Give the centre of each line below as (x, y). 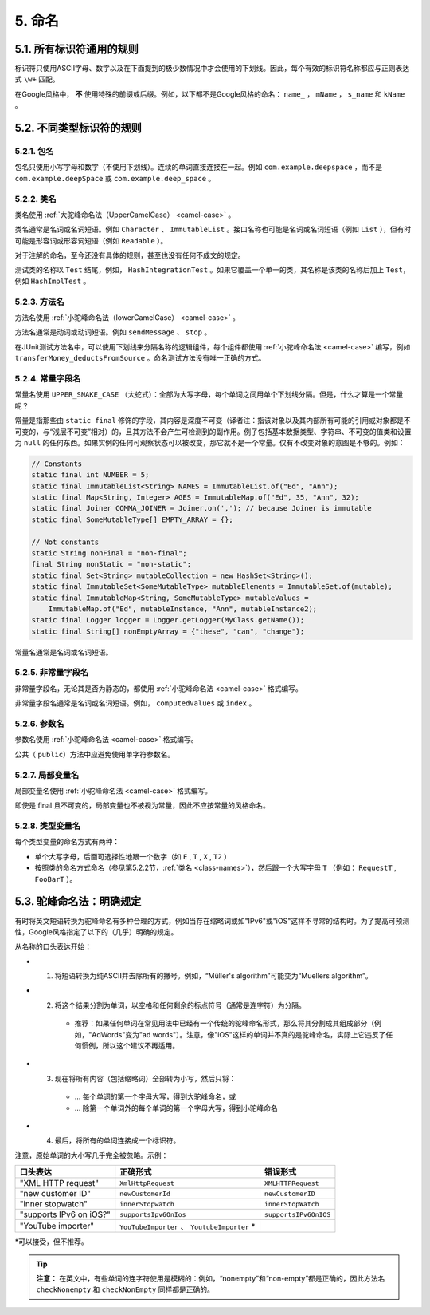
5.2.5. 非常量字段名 (52, 673)
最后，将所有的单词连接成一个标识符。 (117, 1140)
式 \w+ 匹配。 (37, 79)
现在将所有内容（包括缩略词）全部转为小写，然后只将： (145, 1078)
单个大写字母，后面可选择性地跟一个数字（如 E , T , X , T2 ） (133, 856)
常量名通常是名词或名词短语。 (64, 652)
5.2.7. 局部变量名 (47, 775)
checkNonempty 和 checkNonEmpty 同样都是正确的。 (125, 1289)
